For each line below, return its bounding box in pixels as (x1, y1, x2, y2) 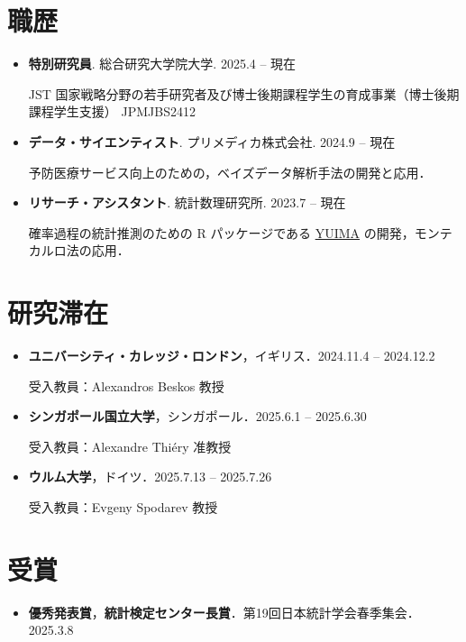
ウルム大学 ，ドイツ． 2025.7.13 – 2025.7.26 (28, 467, 272, 486)
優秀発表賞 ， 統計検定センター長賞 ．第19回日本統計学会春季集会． (28, 602, 420, 621)
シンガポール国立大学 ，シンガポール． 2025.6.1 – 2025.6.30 (28, 407, 367, 426)
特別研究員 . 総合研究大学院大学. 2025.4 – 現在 (28, 54, 297, 73)
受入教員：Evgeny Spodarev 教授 (28, 497, 218, 516)
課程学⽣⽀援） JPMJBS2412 (28, 102, 196, 121)
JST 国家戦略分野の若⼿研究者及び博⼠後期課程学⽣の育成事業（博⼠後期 (28, 84, 460, 103)
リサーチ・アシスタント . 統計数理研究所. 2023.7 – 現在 (28, 193, 346, 212)
